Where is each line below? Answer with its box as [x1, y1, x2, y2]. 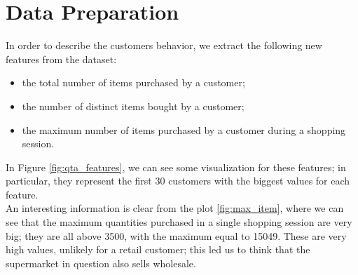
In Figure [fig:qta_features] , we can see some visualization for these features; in [6, 159, 346, 174]
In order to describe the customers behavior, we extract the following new [6, 38, 322, 53]
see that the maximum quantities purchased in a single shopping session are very [6, 215, 352, 229]
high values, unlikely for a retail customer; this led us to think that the [6, 242, 310, 257]
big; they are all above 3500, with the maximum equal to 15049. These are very [6, 228, 347, 243]
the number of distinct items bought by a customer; [22, 98, 245, 113]
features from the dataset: [6, 51, 117, 66]
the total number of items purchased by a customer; [22, 75, 245, 90]
